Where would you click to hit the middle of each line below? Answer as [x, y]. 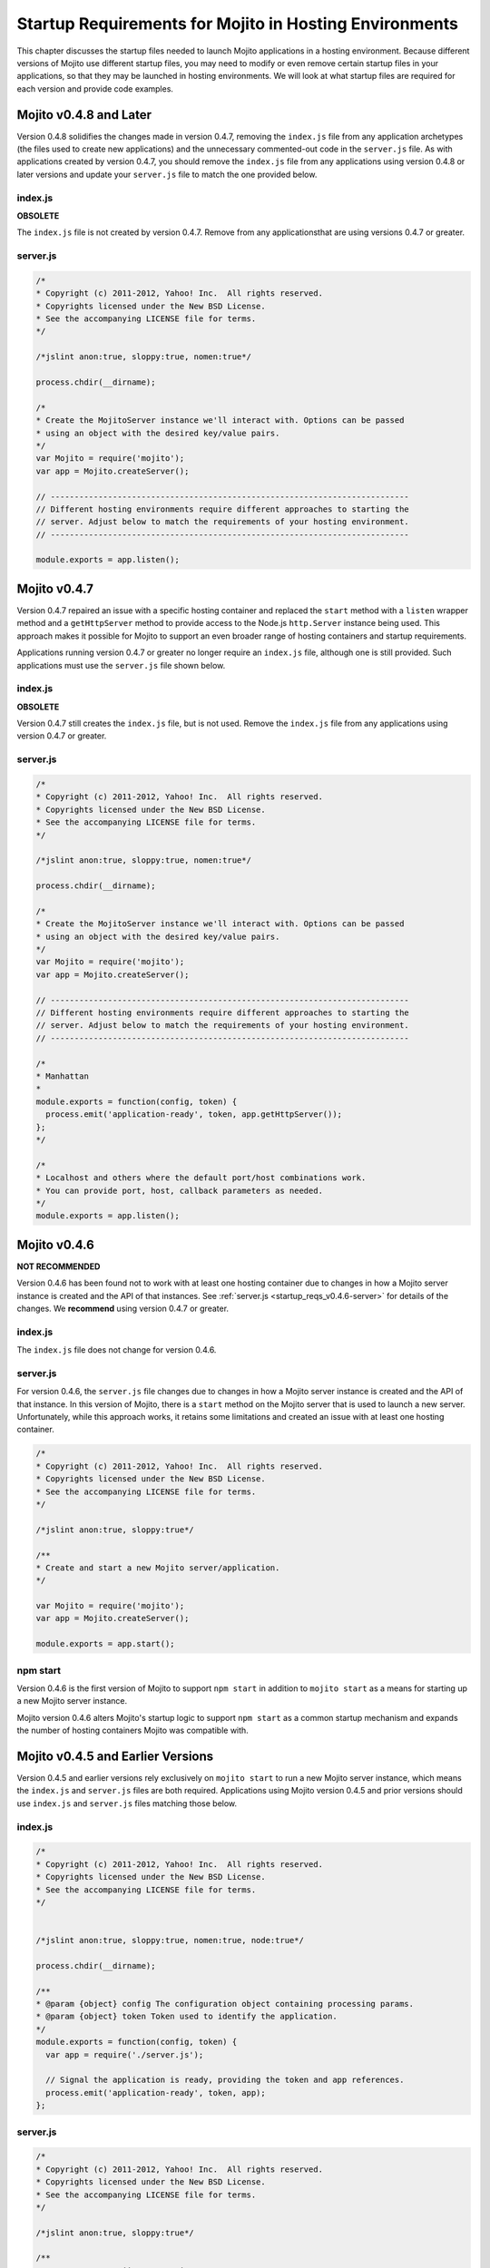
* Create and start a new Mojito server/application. [158, 1568]
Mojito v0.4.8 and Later [84, 115]
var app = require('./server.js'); [125, 2054]
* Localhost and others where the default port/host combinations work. [201, 1178]
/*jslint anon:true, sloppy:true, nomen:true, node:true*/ [170, 1941]
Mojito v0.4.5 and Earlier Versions [115, 1756]
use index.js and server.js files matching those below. [127, 1803]
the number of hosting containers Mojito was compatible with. [132, 1730]
